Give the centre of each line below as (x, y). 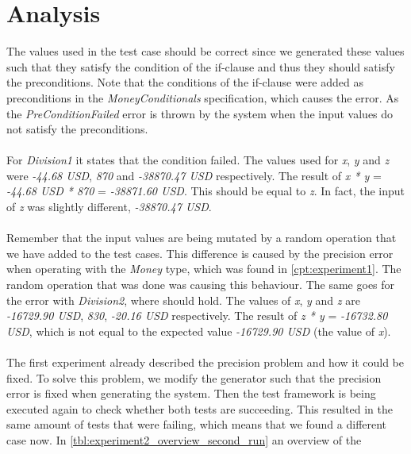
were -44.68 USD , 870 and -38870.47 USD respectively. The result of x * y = (194, 175)
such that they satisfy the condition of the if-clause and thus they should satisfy (201, 66)
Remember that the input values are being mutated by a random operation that (202, 238)
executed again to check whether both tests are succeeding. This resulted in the (200, 408)
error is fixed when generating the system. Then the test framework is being (191, 393)
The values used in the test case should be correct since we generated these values (205, 51)
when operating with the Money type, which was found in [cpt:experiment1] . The (204, 269)
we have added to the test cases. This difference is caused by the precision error (200, 253)
